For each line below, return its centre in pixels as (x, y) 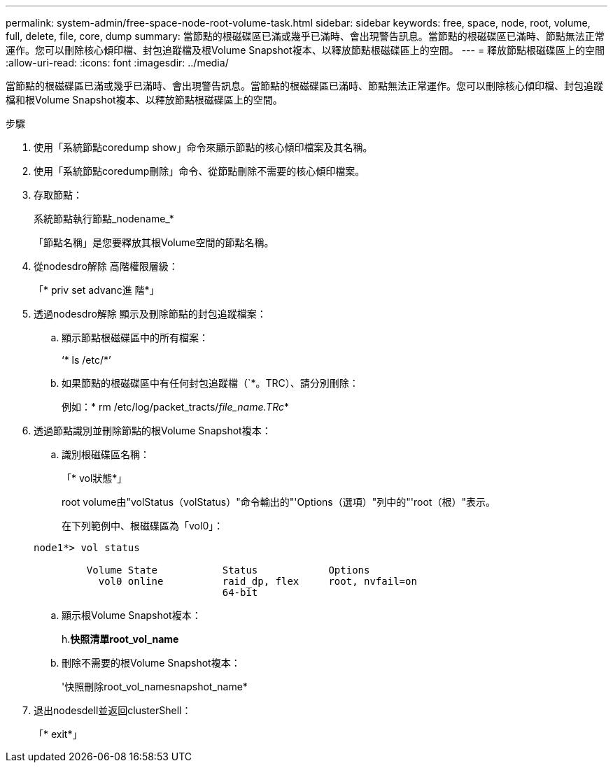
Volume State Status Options (228, 570)
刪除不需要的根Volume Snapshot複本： (151, 663)
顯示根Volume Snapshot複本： (132, 615)
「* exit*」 (58, 734)
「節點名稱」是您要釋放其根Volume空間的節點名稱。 (154, 242)
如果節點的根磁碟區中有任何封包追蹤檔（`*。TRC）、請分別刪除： (210, 383)
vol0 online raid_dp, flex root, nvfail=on (258, 581)
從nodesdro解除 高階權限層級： (106, 266)
